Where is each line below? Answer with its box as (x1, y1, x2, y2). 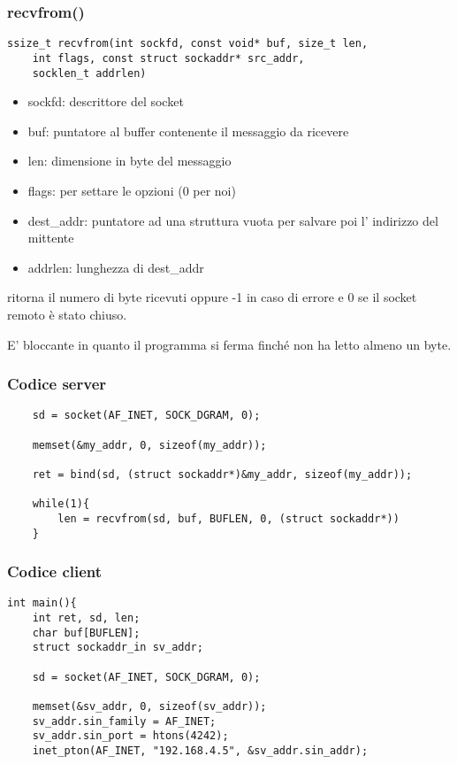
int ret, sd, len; (32, 612, 141, 625)
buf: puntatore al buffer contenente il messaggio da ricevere (27, 121, 349, 140)
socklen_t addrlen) (32, 66, 147, 80)
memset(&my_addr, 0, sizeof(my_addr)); (32, 438, 267, 451)
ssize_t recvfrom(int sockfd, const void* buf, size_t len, (7, 37, 369, 50)
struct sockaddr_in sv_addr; (32, 641, 203, 654)
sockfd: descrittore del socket (27, 92, 184, 111)
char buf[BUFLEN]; (32, 626, 141, 639)
